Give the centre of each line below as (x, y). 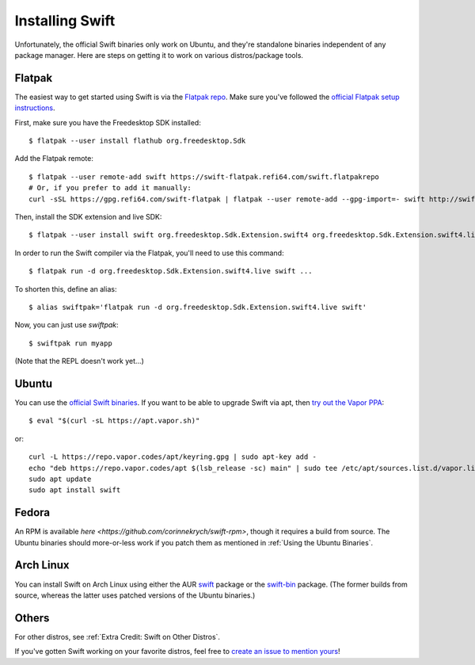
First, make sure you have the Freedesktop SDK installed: (108, 122)
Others (32, 618)
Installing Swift (65, 21)
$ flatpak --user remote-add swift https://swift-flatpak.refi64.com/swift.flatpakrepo (204, 177)
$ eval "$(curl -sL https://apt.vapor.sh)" (114, 421)
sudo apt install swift (75, 490)
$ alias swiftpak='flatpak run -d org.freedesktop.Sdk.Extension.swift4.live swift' (198, 307)
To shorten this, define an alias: (66, 289)
